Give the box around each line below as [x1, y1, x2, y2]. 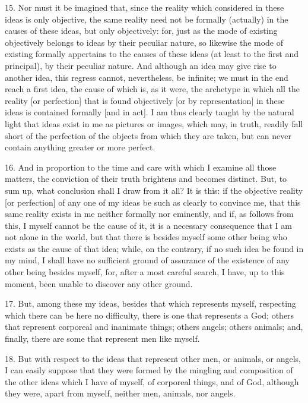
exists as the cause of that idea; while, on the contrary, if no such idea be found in [5, 242, 304, 254]
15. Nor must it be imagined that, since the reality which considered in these [5, 1, 284, 13]
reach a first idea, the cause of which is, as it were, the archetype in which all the [5, 83, 300, 95]
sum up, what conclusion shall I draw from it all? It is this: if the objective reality [5, 184, 303, 196]
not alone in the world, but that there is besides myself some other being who [5, 231, 287, 243]
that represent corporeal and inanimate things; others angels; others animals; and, [5, 320, 303, 333]
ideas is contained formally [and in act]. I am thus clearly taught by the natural [5, 106, 294, 118]
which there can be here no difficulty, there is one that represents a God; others [5, 308, 294, 321]
